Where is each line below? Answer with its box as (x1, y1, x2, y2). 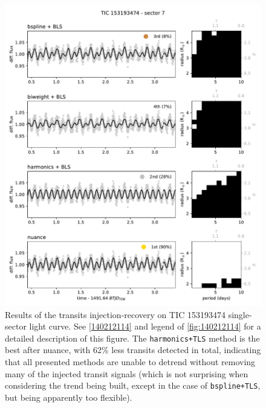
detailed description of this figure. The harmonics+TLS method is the (5, 331, 260, 344)
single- (228, 308, 252, 320)
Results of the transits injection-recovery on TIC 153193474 (5, 308, 225, 320)
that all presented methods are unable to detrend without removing (5, 355, 256, 368)
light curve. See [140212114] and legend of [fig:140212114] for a (29, 320, 261, 333)
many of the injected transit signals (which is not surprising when (5, 367, 248, 380)
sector (5, 320, 27, 333)
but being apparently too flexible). (5, 390, 132, 403)
